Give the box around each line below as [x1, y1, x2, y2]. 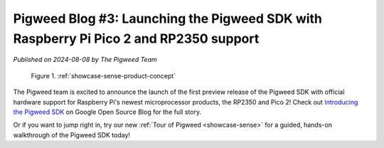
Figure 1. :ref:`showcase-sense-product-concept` [31, 71, 176, 80]
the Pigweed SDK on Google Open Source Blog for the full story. [13, 107, 202, 116]
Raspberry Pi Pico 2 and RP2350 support [13, 31, 260, 46]
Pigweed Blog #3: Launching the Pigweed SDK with [13, 11, 323, 26]
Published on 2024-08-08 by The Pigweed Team [13, 55, 158, 64]
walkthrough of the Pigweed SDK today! [13, 130, 131, 139]
